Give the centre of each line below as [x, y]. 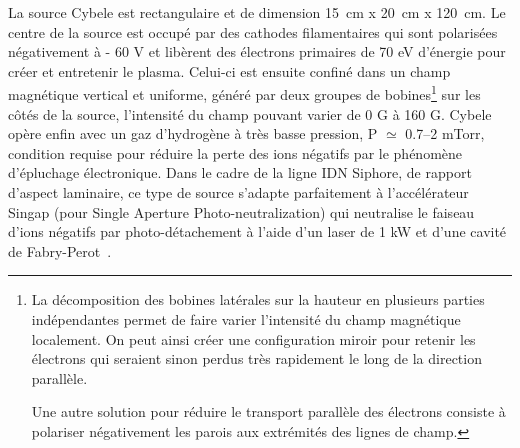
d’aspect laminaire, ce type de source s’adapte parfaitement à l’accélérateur [238, 192]
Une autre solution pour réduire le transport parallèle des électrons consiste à [268, 411]
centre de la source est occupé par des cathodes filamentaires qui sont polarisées [253, 31]
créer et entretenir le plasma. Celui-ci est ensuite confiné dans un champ [229, 70]
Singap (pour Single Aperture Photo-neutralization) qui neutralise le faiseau [241, 211]
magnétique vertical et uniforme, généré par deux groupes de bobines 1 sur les [244, 93]
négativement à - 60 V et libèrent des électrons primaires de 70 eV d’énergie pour [257, 51]
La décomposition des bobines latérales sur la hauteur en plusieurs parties [258, 299]
